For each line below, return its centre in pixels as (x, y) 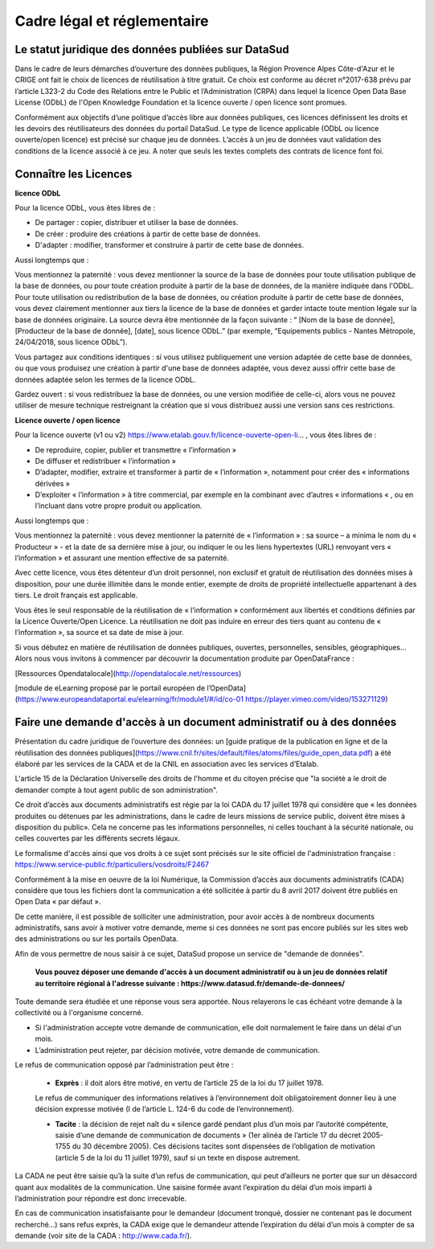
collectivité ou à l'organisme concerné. (79, 1013)
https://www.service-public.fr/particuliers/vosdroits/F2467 (112, 865)
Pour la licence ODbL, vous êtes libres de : (85, 208)
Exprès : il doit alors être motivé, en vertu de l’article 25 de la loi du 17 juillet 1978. (189, 1083)
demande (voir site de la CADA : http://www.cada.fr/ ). (103, 1236)
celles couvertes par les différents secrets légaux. (98, 838)
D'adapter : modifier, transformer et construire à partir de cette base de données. (170, 245)
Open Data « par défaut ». (58, 902)
